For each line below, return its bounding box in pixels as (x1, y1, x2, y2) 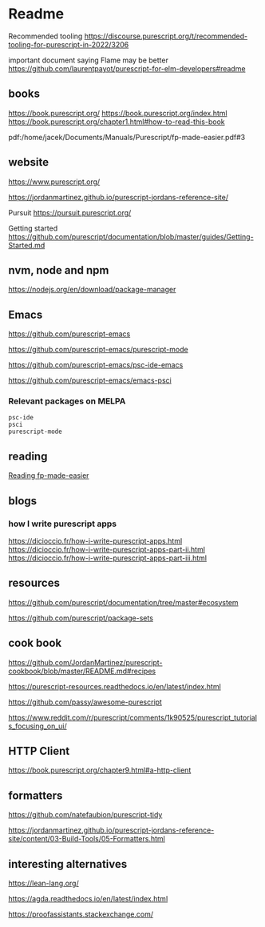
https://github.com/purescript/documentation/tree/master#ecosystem (8, 597, 239, 607)
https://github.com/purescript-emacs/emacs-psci (8, 375, 172, 385)
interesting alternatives (8, 857, 128, 871)
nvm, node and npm (8, 263, 109, 277)
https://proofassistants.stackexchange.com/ (8, 909, 154, 919)
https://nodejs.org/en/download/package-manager (8, 285, 176, 295)
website (8, 155, 49, 169)
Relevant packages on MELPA (8, 395, 126, 407)
